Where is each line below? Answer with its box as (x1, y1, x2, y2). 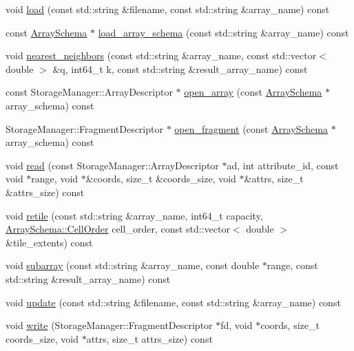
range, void (31, 171, 79, 186)
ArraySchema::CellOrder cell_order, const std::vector (6, 222, 230, 236)
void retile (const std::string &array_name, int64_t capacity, (6, 208, 263, 222)
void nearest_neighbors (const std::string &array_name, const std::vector (6, 48, 317, 63)
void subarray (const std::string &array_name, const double (6, 258, 260, 273)
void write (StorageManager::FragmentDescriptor (6, 318, 213, 332)
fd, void (220, 318, 253, 332)
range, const (267, 258, 318, 273)
